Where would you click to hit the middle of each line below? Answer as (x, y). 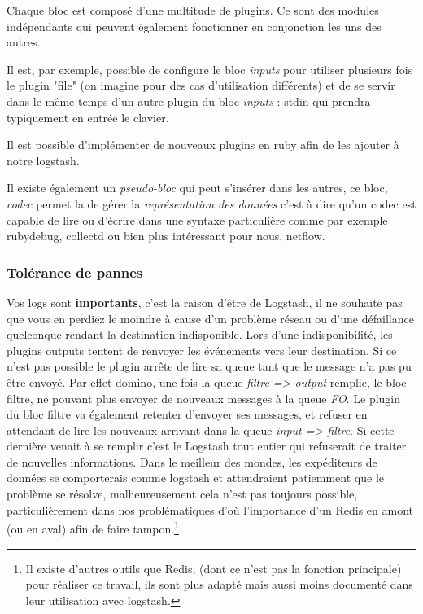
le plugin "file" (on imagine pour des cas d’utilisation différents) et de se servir (201, 85)
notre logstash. (43, 160)
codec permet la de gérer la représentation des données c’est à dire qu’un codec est (211, 203)
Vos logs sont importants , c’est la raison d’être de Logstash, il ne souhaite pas (205, 302)
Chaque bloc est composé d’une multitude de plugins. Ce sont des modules (193, 10)
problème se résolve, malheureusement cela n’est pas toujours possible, (182, 494)
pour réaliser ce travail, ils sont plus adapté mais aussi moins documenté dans (219, 584)
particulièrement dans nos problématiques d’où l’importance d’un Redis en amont (210, 509)
